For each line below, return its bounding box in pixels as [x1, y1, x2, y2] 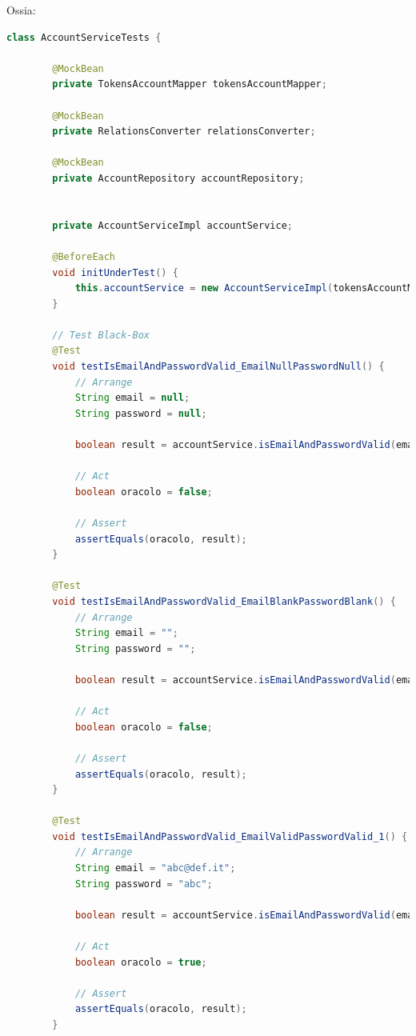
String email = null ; [74, 392, 190, 404]
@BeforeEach [52, 250, 116, 262]
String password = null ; [74, 407, 207, 419]
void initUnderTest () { [52, 266, 178, 278]
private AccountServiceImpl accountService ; [52, 219, 293, 231]
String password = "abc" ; [74, 878, 213, 890]
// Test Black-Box [52, 329, 150, 341]
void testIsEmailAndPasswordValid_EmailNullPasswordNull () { [52, 361, 385, 373]
